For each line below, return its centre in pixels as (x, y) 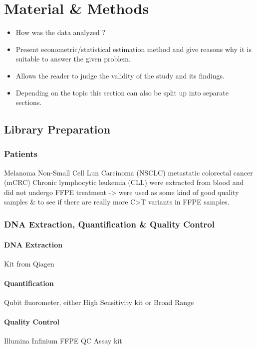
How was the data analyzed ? (61, 32)
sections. (29, 102)
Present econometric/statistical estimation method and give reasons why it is (133, 49)
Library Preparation (57, 129)
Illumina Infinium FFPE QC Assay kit (63, 341)
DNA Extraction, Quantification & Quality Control (109, 224)
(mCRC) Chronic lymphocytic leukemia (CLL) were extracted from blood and (124, 182)
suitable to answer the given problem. (73, 59)
